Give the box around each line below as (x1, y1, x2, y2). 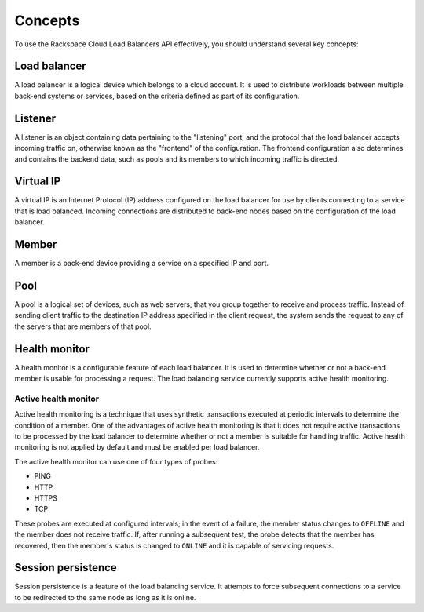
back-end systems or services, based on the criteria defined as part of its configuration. (14, 91, 300, 100)
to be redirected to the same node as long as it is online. (14, 592, 196, 602)
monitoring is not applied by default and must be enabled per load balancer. (14, 443, 260, 452)
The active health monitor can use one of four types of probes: (14, 457, 218, 466)
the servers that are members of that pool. (14, 322, 152, 331)
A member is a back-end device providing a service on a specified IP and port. (14, 259, 269, 268)
